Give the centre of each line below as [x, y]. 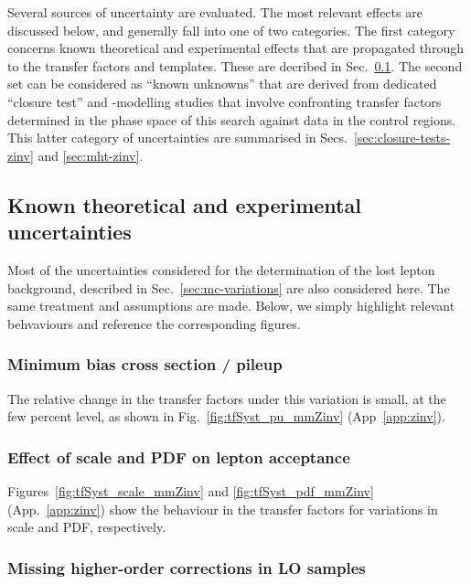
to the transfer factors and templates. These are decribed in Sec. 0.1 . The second [235, 65]
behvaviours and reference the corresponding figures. [154, 323]
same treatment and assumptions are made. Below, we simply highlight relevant [231, 306]
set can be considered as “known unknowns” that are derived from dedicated [222, 84]
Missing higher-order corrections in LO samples [187, 567]
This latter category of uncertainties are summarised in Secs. [177, 138]
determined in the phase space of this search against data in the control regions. [232, 119]
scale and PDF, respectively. [87, 527]
